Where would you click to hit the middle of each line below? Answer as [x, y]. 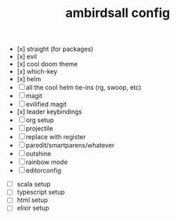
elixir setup [33, 208]
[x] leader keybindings [49, 112]
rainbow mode [47, 162]
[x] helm [29, 79]
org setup [40, 120]
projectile [39, 129]
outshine [38, 154]
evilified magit [46, 105]
